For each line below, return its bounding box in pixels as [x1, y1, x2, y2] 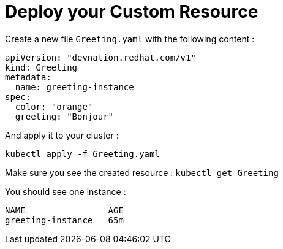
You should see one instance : [5, 186, 126, 197]
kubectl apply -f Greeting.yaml [5, 148, 160, 159]
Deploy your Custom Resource [5, 1, 258, 22]
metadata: [5, 72, 51, 82]
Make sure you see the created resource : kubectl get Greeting [5, 167, 279, 178]
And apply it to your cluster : [5, 129, 119, 140]
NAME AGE [5, 205, 124, 215]
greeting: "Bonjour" [15, 111, 114, 121]
